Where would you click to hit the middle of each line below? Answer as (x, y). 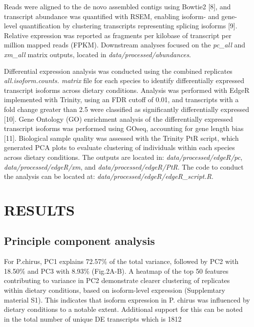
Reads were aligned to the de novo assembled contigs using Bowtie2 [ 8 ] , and (117, 6)
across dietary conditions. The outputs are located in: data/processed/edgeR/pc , (123, 157)
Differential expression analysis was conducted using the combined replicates (118, 71)
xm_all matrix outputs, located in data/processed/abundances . (97, 54)
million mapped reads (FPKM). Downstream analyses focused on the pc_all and (125, 45)
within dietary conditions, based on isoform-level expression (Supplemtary (115, 290)
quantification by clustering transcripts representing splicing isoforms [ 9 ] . (128, 26)
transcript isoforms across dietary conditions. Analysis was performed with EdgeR (127, 90)
